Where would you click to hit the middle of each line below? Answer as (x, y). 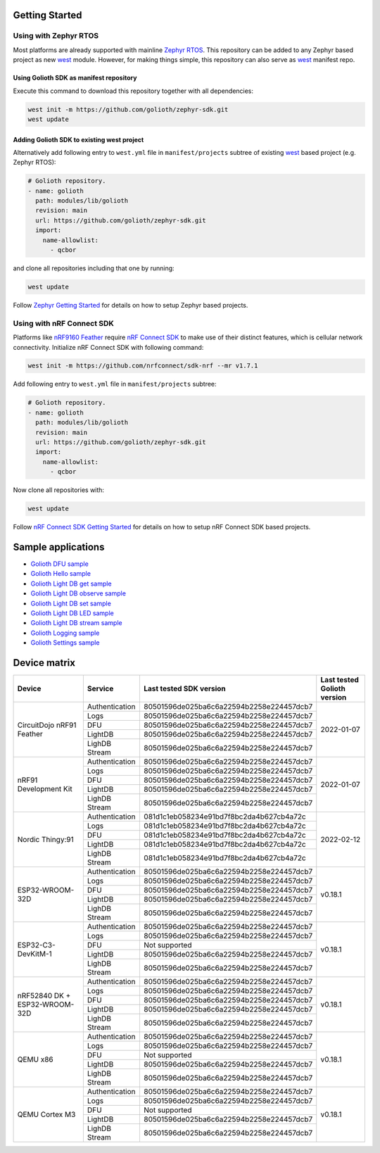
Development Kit (45, 789)
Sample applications (59, 547)
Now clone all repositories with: (59, 490)
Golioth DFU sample (60, 564)
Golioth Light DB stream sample (76, 623)
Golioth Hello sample (61, 574)
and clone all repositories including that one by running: (94, 268)
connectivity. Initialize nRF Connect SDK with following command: (108, 347)
